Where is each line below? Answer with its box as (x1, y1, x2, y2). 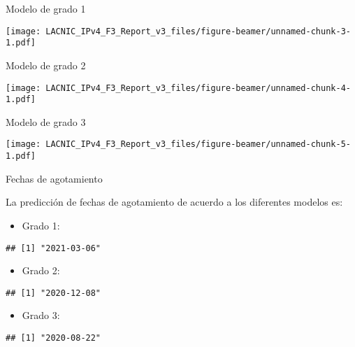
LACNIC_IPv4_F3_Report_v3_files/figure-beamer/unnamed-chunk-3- (45, 26, 351, 36)
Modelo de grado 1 (6, 1, 86, 15)
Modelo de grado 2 (6, 57, 86, 72)
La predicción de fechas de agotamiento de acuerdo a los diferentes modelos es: (6, 194, 343, 209)
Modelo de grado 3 (6, 114, 86, 129)
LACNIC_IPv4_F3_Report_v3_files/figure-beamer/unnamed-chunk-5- (45, 139, 351, 150)
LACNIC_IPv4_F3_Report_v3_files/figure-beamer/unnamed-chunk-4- (45, 83, 351, 93)
